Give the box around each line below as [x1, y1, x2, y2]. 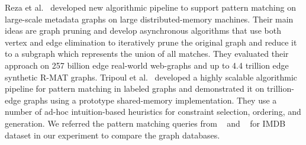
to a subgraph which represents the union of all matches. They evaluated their [5, 47, 289, 60]
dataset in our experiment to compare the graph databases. [5, 128, 220, 141]
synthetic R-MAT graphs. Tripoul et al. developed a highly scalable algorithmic [5, 70, 298, 83]
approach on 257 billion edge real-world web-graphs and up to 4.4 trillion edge [5, 59, 289, 71]
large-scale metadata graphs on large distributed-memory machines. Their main [5, 12, 294, 25]
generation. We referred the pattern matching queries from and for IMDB [5, 117, 286, 129]
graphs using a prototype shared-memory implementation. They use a [23, 94, 277, 106]
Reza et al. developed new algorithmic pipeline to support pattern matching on [5, 1, 296, 13]
